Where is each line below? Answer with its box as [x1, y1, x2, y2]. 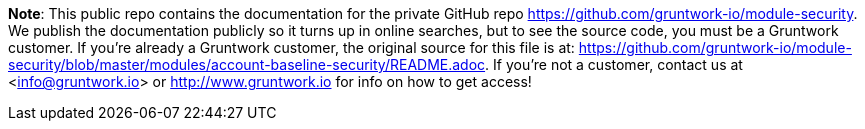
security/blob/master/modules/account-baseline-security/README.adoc [8, 56, 486, 73]
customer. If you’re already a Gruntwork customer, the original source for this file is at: [8, 39, 575, 56]
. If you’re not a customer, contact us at [485, 56, 743, 73]
